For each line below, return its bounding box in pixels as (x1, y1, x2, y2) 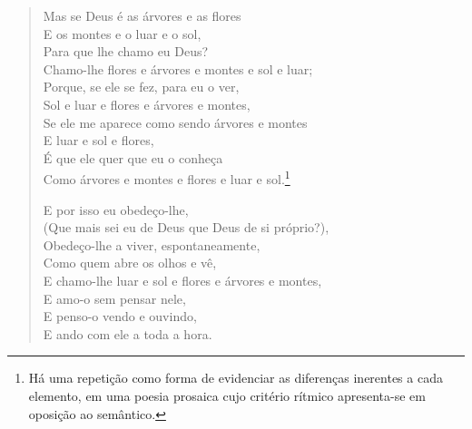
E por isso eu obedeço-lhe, (43, 200, 189, 219)
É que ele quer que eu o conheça (43, 148, 223, 167)
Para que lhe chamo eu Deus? (43, 42, 209, 61)
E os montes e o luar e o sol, (43, 24, 202, 43)
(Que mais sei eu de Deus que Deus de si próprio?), (43, 218, 329, 237)
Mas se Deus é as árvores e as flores (43, 6, 241, 24)
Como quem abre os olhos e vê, (43, 253, 217, 272)
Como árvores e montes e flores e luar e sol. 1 (43, 167, 290, 188)
